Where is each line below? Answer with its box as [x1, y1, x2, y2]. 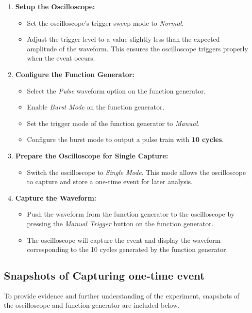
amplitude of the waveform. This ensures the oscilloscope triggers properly [27, 43, 248, 53]
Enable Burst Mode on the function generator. [27, 102, 165, 112]
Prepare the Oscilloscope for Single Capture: [15, 150, 168, 160]
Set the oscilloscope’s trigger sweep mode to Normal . [27, 17, 184, 28]
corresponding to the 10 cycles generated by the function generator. [27, 244, 228, 254]
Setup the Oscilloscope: [15, 1, 95, 11]
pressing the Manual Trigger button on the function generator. [27, 218, 214, 228]
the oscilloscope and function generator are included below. [4, 300, 180, 310]
